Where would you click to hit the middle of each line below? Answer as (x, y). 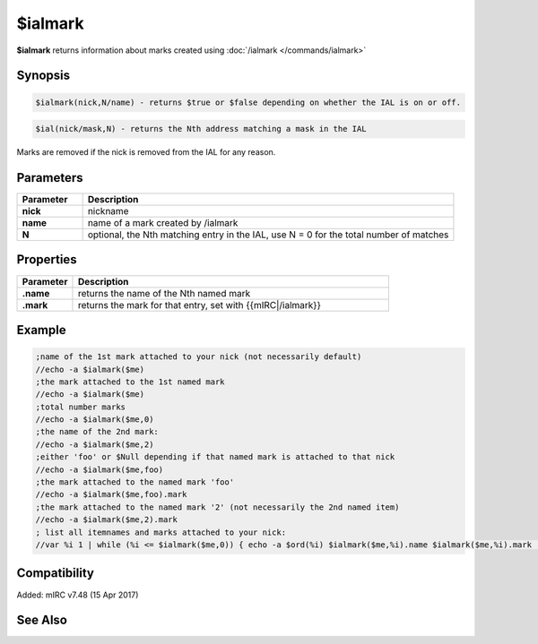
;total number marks (80, 407)
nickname (108, 211)
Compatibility (55, 573)
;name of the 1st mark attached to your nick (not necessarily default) (199, 357)
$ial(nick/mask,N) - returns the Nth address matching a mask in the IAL (201, 129)
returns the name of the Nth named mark (164, 293)
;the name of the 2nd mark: (97, 432)
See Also (42, 620)
